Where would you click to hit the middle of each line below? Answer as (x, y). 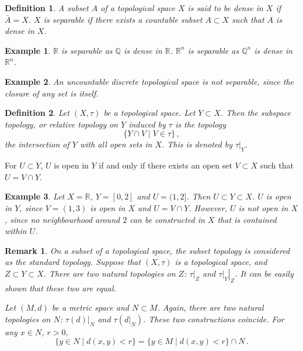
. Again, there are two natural (210, 307)
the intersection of (37, 144)
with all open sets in (116, 144)
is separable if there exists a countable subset (123, 19)
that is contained (247, 219)
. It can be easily (264, 273)
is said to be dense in (225, 8)
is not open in (263, 207)
